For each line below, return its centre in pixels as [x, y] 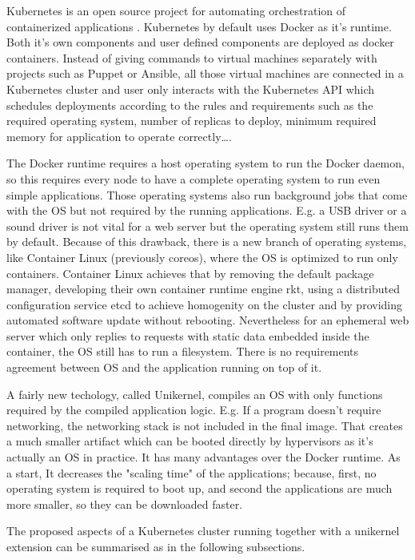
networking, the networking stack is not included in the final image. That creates [205, 425]
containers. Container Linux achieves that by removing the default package [190, 273]
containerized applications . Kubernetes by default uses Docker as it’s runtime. [199, 26]
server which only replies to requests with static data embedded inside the [188, 335]
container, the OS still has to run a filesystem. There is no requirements [183, 351]
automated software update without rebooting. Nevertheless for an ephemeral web [208, 320]
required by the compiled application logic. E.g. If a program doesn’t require [194, 410]
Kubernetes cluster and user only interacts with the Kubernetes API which [191, 89]
